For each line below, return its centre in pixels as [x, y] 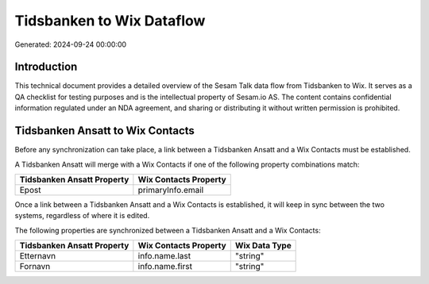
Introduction [46, 67]
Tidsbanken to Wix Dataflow [110, 21]
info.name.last [164, 256]
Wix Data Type [263, 246]
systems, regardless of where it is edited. [82, 216]
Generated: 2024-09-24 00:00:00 [71, 44]
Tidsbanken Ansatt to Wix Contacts [104, 131]
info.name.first [165, 267]
